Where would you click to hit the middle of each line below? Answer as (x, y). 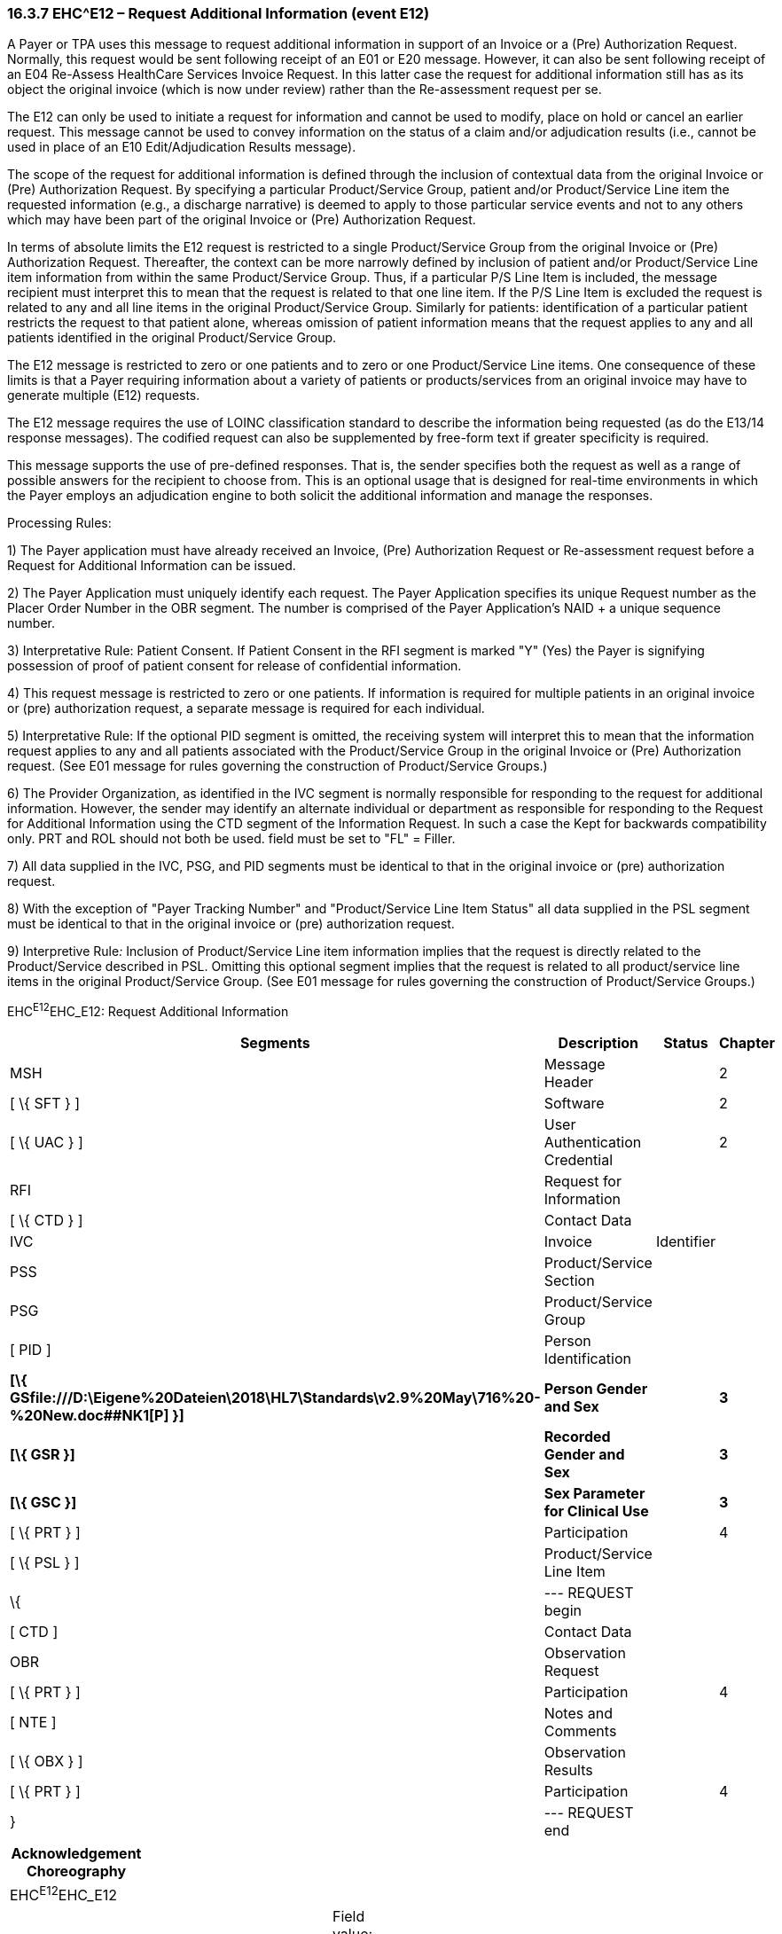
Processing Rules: (59, 523)
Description (598, 1043)
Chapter (747, 1043)
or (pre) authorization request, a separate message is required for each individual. (246, 709)
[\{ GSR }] (43, 1455)
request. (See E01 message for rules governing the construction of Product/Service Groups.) (278, 766)
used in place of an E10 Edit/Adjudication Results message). (182, 147)
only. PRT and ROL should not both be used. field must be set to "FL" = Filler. (231, 839)
